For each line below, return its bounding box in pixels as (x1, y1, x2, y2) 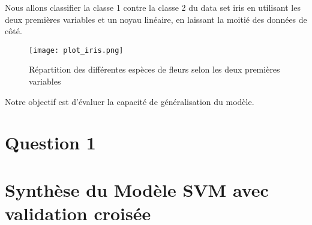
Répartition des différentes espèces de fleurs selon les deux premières (29, 63, 280, 76)
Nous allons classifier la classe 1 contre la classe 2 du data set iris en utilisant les (5, 1, 301, 13)
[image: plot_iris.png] (29, 46, 124, 55)
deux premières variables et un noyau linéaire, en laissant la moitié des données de (5, 13, 307, 25)
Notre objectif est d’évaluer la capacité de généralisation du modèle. (5, 95, 254, 107)
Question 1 (5, 130, 96, 155)
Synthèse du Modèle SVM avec (5, 177, 269, 202)
